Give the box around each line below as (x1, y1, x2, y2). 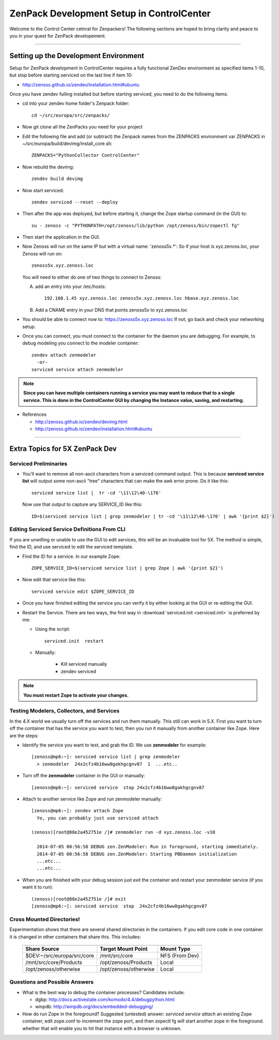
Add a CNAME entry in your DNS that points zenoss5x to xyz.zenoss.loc (35, 306, 188, 313)
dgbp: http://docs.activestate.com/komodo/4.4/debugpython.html (35, 996, 175, 1002)
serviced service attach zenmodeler (31, 367, 124, 372)
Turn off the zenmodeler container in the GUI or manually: (22, 773, 146, 779)
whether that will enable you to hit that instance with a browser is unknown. (22, 1025, 182, 1031)
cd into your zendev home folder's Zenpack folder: (22, 100, 130, 106)
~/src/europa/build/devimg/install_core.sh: (22, 140, 113, 147)
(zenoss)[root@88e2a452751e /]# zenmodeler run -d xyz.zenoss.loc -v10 (31, 829, 215, 835)
